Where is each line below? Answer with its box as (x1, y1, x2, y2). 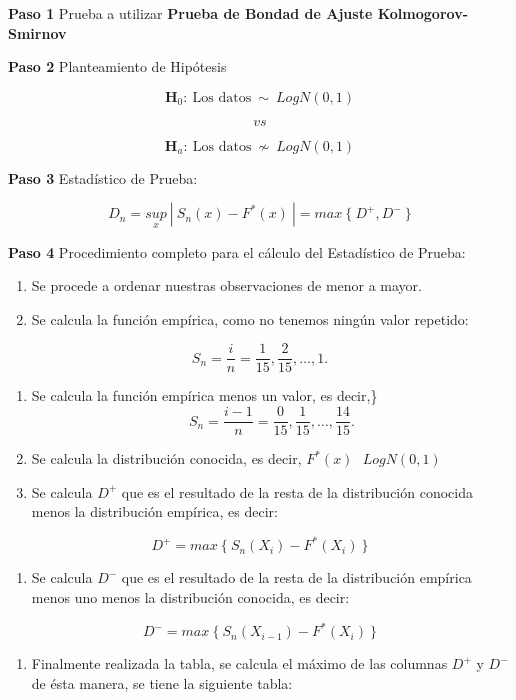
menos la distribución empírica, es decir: (31, 501, 278, 522)
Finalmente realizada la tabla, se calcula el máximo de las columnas (31, 653, 448, 674)
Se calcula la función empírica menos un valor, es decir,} (31, 385, 378, 406)
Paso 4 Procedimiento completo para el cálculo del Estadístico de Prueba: (8, 241, 466, 262)
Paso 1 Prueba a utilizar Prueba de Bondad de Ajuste (8, 3, 373, 23)
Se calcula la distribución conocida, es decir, (31, 448, 302, 469)
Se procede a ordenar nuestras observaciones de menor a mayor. (31, 275, 423, 296)
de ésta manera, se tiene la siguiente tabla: (31, 672, 293, 693)
